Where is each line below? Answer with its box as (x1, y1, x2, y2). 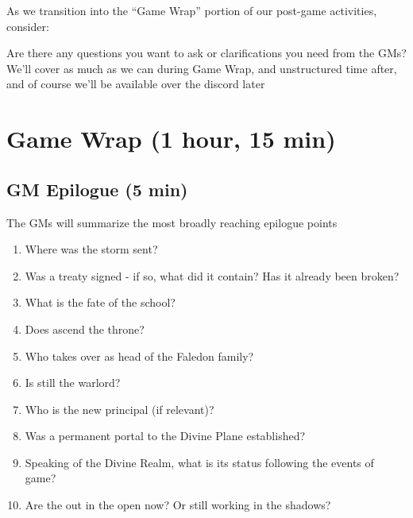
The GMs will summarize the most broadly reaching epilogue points (6, 214, 338, 230)
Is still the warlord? (25, 374, 121, 391)
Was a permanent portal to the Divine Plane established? (25, 427, 306, 444)
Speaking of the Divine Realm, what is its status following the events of (25, 454, 374, 470)
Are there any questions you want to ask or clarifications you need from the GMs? (6, 44, 407, 61)
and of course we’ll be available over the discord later (6, 75, 265, 92)
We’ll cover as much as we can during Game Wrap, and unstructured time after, (6, 60, 397, 76)
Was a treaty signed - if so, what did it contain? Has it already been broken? (25, 267, 399, 284)
